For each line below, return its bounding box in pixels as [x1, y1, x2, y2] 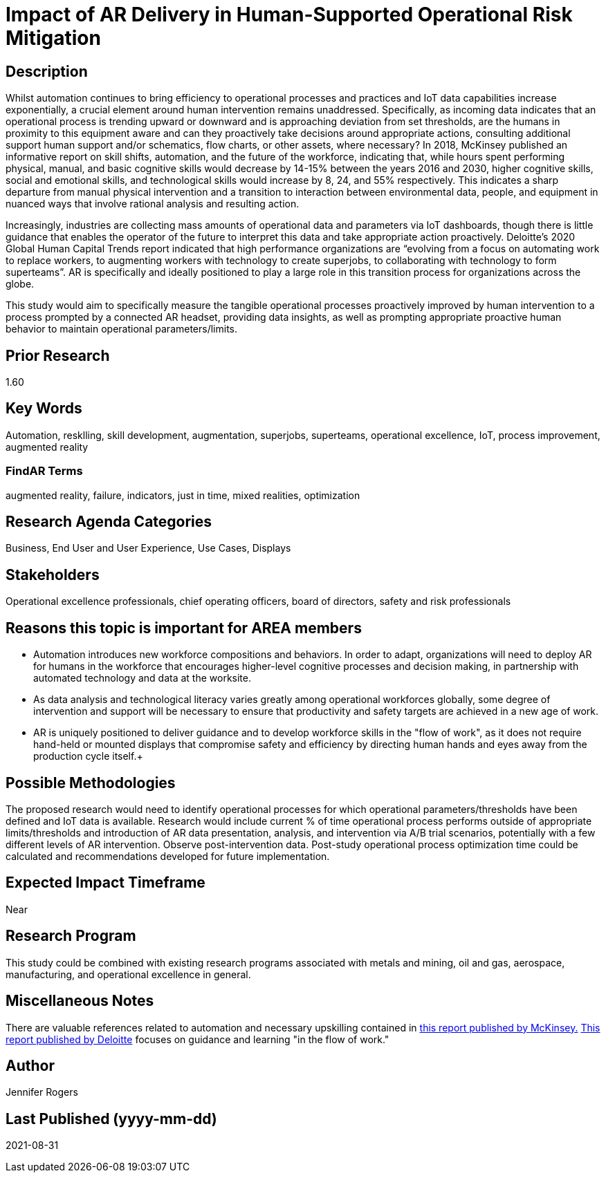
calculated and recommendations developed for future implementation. [6, 850, 330, 862]
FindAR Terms [6, 464, 83, 478]
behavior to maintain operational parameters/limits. [6, 323, 238, 335]
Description [6, 62, 88, 80]
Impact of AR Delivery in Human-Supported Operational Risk [6, 3, 573, 26]
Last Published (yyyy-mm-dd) [6, 1110, 217, 1128]
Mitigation [6, 26, 101, 50]
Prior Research [6, 346, 110, 364]
